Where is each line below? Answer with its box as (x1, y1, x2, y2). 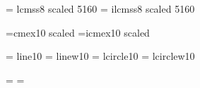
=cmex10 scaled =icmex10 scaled (6, 25, 150, 39)
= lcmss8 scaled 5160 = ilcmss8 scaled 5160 (6, 1, 195, 15)
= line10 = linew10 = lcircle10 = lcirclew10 (6, 49, 195, 63)
